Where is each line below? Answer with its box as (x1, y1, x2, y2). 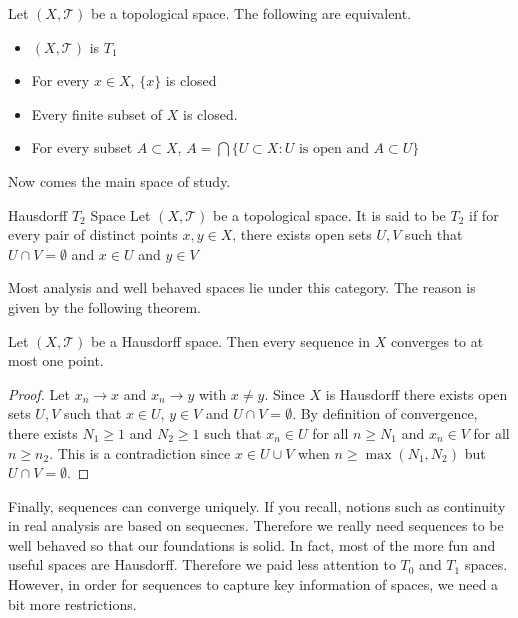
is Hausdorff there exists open (325, 383, 508, 404)
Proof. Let (8, 383, 70, 404)
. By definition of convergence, (292, 403, 478, 424)
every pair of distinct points (8, 224, 178, 245)
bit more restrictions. (8, 593, 137, 614)
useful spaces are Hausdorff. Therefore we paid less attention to (8, 554, 396, 575)
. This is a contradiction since (49, 442, 231, 463)
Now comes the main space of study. (8, 170, 231, 191)
